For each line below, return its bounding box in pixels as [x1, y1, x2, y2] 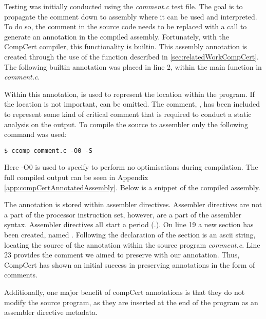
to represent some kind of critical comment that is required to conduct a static [4, 108, 252, 119]
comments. [4, 269, 38, 280]
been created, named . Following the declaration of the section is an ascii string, [4, 229, 256, 240]
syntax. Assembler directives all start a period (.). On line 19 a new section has [4, 219, 254, 230]
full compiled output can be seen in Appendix [4, 171, 148, 182]
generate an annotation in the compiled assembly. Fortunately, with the [4, 31, 229, 42]
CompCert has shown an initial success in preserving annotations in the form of [4, 259, 255, 270]
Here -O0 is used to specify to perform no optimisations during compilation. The [4, 162, 258, 172]
